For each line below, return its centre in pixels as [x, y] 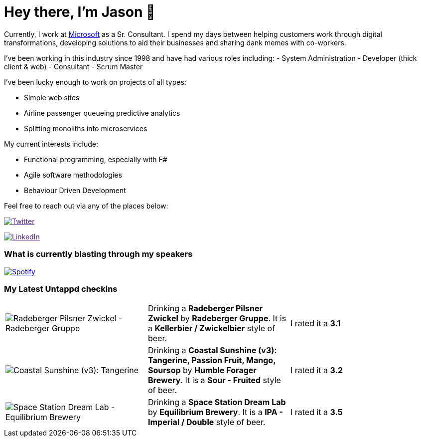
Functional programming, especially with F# [96, 159]
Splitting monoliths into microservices [86, 128]
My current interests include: [51, 144]
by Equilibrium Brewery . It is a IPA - [215, 412]
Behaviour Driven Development [75, 190]
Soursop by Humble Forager [202, 370]
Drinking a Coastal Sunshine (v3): [212, 350]
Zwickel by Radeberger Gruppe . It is [217, 319]
